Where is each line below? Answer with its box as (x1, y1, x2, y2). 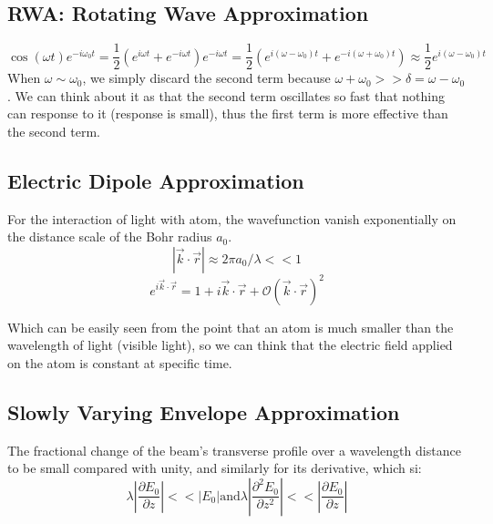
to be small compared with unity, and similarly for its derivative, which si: (7, 458, 422, 478)
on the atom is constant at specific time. (7, 353, 232, 372)
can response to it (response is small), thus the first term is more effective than (7, 104, 448, 123)
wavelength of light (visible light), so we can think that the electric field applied (7, 335, 453, 354)
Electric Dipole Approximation (7, 167, 304, 195)
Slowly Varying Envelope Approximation (7, 397, 400, 426)
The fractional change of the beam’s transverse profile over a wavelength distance (7, 440, 461, 459)
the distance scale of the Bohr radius (7, 227, 212, 246)
